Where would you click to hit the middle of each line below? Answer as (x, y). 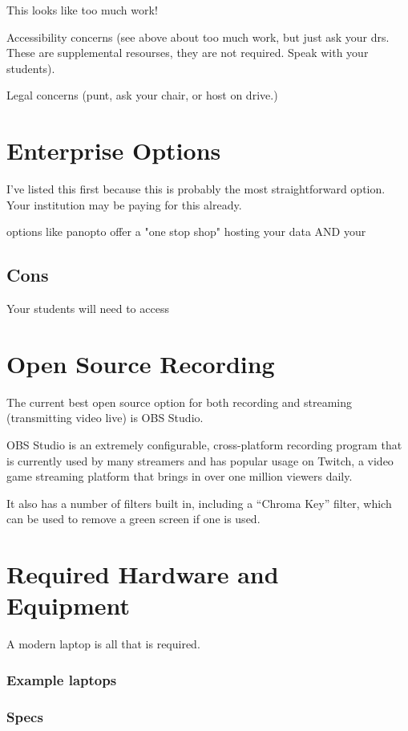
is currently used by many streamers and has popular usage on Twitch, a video (200, 460)
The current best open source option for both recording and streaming (180, 402)
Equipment (68, 605)
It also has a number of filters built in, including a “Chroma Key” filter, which (199, 503)
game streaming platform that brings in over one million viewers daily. (180, 476)
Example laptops (62, 679)
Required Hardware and (143, 574)
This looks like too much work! (82, 10)
